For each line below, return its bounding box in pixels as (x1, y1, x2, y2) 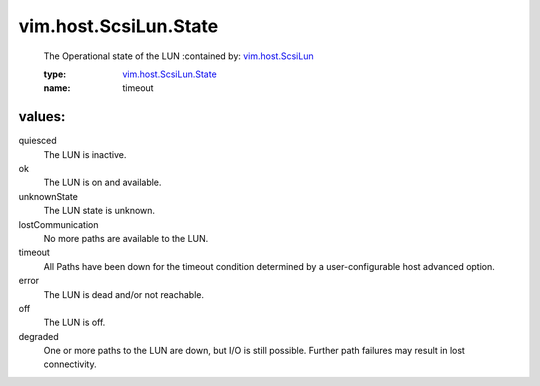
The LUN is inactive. (43, 148, 127, 160)
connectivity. (43, 358, 97, 370)
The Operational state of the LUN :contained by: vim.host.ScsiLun (43, 50, 314, 62)
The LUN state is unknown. (43, 205, 155, 217)
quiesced (18, 135, 57, 147)
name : (43, 82, 71, 94)
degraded (18, 330, 59, 342)
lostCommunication (18, 218, 99, 230)
